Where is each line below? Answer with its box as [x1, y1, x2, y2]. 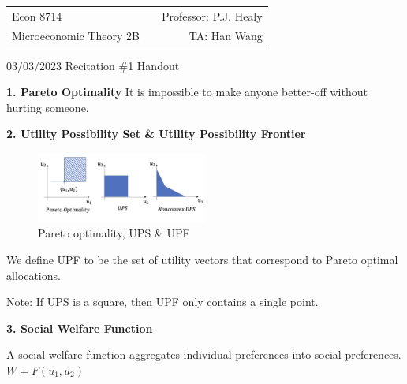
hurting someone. [6, 99, 89, 115]
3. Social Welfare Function [6, 319, 153, 336]
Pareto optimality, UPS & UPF [38, 225, 190, 241]
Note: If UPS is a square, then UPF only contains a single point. [6, 293, 319, 310]
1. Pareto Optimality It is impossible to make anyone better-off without [6, 84, 368, 100]
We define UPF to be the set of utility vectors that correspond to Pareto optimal [6, 252, 398, 268]
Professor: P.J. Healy [162, 7, 263, 24]
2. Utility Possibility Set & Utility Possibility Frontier [6, 125, 306, 142]
